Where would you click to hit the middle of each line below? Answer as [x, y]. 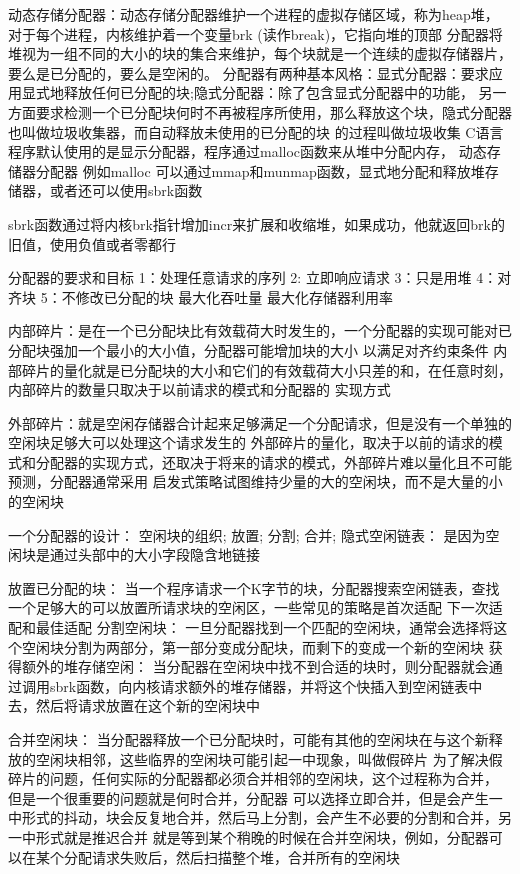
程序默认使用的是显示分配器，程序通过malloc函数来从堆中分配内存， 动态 [247, 151]
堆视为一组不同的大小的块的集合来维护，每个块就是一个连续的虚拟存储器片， [260, 53]
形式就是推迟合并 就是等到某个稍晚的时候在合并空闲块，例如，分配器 [262, 836]
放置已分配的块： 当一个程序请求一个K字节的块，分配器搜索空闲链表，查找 [254, 587]
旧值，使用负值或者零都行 [92, 243]
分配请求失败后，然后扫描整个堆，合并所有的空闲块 [231, 856]
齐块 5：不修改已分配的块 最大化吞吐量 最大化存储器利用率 [200, 296]
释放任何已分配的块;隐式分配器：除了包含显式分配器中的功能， [268, 92]
